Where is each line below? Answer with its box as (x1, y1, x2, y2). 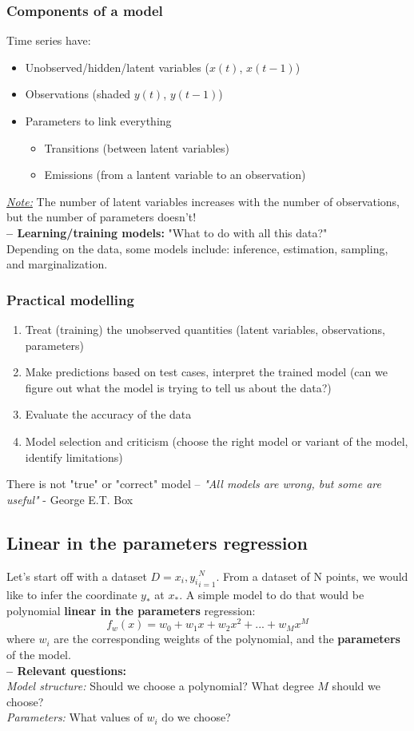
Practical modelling (6, 289, 134, 309)
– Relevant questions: (6, 661, 126, 678)
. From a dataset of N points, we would (216, 567, 408, 584)
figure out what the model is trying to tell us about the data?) (25, 379, 332, 395)
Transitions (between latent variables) (44, 139, 229, 156)
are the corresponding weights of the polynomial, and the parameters (54, 630, 400, 647)
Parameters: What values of (6, 709, 143, 725)
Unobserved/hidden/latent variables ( (25, 58, 209, 75)
